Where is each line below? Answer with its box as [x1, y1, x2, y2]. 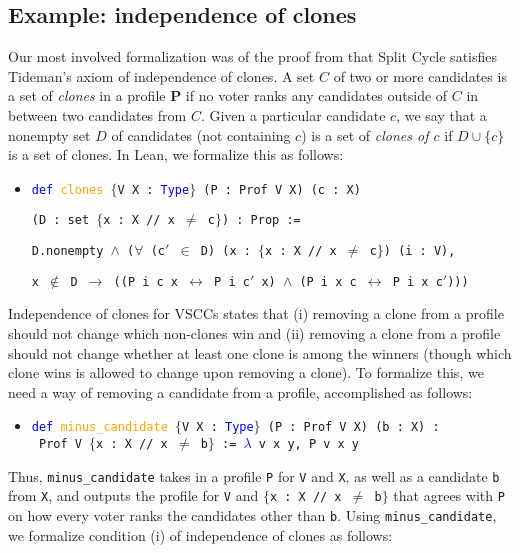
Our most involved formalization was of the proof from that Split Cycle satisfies [8, 46, 497, 67]
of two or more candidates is [333, 65, 507, 86]
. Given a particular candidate [200, 104, 386, 125]
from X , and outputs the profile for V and [8, 485, 259, 506]
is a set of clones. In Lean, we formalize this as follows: [8, 144, 344, 165]
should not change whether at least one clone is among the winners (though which [8, 342, 512, 363]
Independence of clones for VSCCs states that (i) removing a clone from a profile [8, 303, 504, 324]
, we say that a [396, 104, 487, 125]
